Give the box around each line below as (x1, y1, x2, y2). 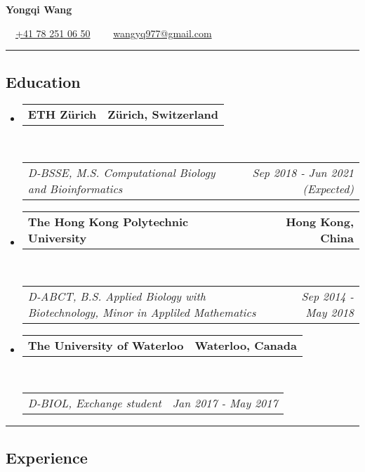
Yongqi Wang (6, 2, 72, 16)
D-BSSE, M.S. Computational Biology (27, 164, 215, 181)
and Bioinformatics (27, 180, 123, 197)
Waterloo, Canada (194, 336, 297, 353)
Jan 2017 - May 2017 (172, 395, 278, 412)
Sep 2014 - (301, 287, 354, 304)
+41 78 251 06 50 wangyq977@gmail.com (15, 25, 212, 40)
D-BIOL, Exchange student (27, 395, 161, 412)
